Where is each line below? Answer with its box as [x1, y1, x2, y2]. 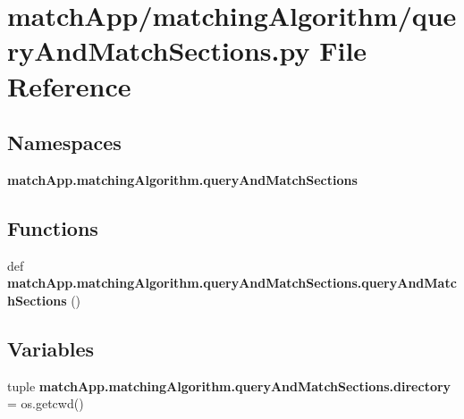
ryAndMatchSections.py [7, 32, 310, 69]
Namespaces [7, 129, 122, 156]
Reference [7, 67, 131, 104]
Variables [7, 334, 95, 362]
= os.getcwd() [7, 394, 84, 413]
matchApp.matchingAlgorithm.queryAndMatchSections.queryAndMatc [7, 273, 457, 292]
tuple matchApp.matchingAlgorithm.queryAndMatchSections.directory [7, 376, 451, 395]
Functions [7, 214, 98, 241]
